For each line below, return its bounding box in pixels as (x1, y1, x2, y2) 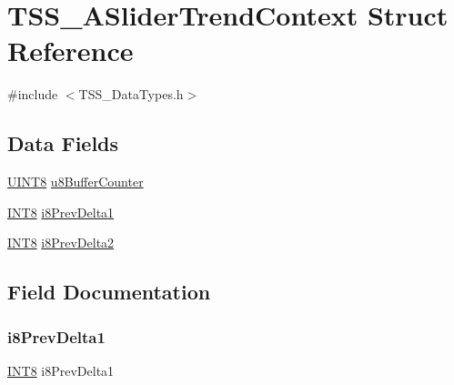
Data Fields (7, 129, 119, 157)
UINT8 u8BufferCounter (7, 172, 144, 191)
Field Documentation (7, 278, 211, 306)
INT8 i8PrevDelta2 (7, 233, 115, 252)
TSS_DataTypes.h (78, 85, 184, 104)
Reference (7, 32, 134, 69)
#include (7, 85, 58, 104)
